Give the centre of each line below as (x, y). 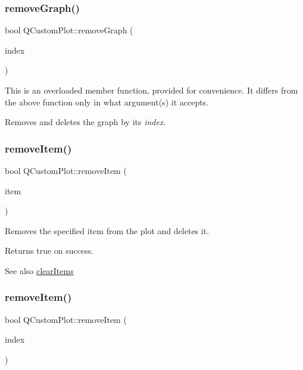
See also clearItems (39, 270)
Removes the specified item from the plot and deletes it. (107, 230)
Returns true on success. (49, 251)
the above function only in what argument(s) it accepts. (107, 102)
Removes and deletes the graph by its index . (85, 122)
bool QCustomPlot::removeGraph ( (69, 30)
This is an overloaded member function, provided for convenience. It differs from (151, 90)
